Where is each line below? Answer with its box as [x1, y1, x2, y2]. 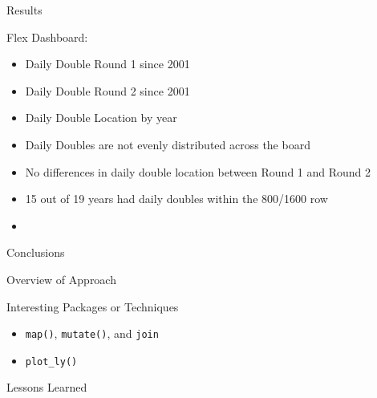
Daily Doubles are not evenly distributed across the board [25, 136, 310, 152]
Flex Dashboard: [6, 28, 88, 45]
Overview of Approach [6, 270, 116, 287]
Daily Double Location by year [25, 109, 177, 126]
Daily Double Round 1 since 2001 [25, 55, 190, 72]
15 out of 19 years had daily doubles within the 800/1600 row [25, 190, 328, 207]
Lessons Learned [6, 379, 87, 396]
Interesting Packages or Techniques [6, 298, 179, 315]
